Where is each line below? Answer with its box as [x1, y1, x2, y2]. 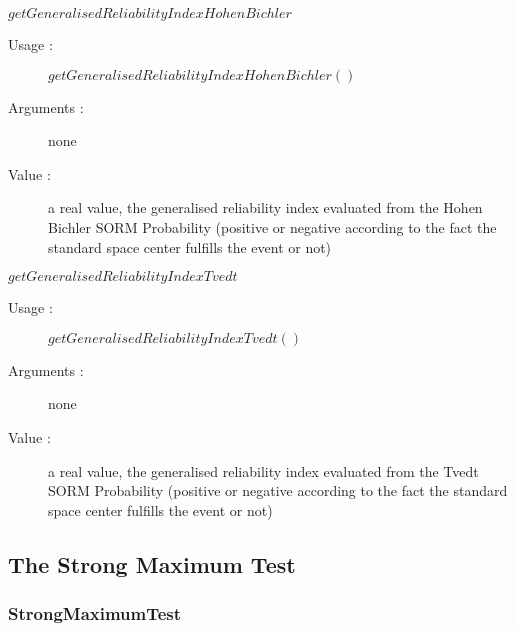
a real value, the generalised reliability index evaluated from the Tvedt [48, 460, 479, 481]
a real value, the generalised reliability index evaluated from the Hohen [48, 197, 483, 218]
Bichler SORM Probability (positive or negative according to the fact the [48, 216, 497, 237]
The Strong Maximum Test [8, 548, 296, 579]
